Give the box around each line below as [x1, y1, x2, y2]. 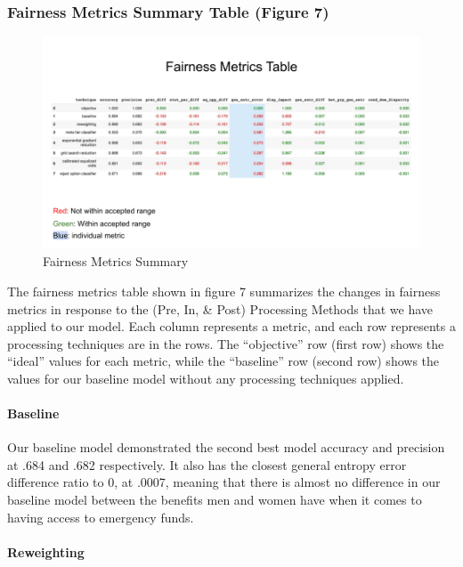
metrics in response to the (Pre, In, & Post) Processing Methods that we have [7, 299, 434, 318]
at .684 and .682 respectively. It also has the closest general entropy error [7, 455, 407, 474]
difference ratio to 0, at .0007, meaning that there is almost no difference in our [7, 473, 441, 491]
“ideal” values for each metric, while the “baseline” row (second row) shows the [7, 352, 440, 370]
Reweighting [7, 542, 85, 561]
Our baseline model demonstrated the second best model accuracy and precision [7, 438, 445, 457]
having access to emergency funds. [7, 507, 194, 526]
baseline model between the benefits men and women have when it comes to [7, 490, 422, 509]
